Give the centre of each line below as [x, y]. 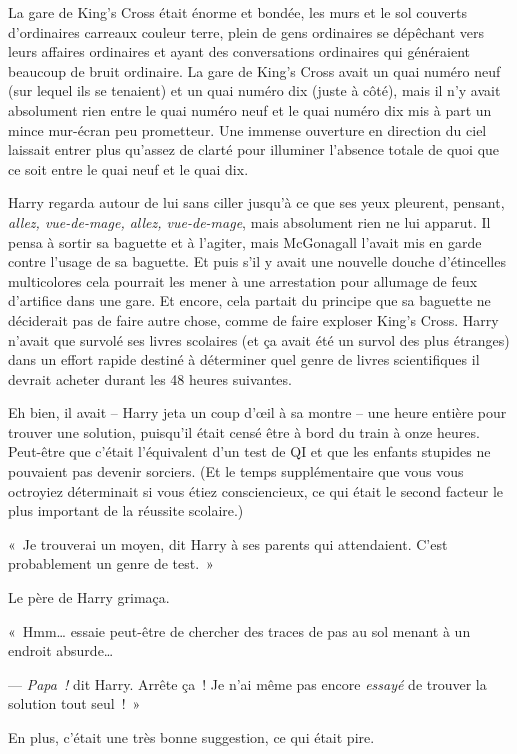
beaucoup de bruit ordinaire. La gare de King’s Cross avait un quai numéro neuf [254, 70]
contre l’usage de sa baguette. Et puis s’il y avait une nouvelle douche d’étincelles [257, 261]
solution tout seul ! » [74, 703]
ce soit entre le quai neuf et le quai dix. [128, 168]
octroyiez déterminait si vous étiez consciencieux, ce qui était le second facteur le [256, 490]
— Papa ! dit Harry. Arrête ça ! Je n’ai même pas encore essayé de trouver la [247, 683]
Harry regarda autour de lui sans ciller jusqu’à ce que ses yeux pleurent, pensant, [256, 202]
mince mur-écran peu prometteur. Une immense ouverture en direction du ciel [247, 129]
